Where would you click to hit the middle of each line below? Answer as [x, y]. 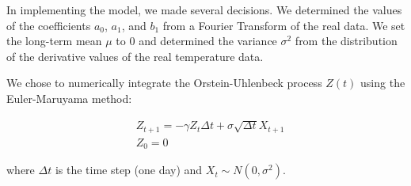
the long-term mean [54, 41]
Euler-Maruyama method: [69, 98]
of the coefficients [49, 25]
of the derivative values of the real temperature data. [135, 56]
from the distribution [346, 41]
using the [383, 83]
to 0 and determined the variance [196, 41]
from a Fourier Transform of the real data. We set [284, 25]
